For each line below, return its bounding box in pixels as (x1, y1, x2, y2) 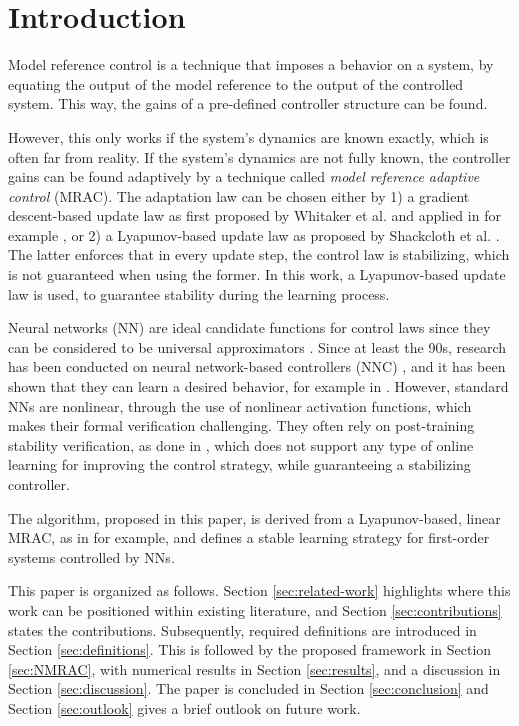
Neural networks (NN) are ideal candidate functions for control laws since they (8, 317, 491, 338)
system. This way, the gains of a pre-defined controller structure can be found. (8, 93, 488, 114)
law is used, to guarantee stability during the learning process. (8, 283, 390, 304)
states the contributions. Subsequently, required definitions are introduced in (8, 619, 477, 640)
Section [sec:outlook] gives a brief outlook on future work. (8, 697, 361, 718)
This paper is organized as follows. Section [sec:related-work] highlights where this (8, 580, 511, 601)
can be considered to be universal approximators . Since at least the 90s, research (8, 336, 507, 357)
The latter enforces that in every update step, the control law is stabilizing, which (8, 244, 510, 265)
